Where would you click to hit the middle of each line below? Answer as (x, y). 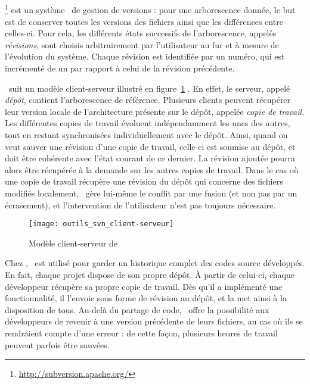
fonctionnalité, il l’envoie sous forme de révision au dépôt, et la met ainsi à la (146, 298)
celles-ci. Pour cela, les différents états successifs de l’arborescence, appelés (141, 33)
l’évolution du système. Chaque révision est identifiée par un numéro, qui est (145, 56)
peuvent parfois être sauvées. (57, 344)
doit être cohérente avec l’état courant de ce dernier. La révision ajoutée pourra (150, 158)
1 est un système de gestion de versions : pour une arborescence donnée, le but (150, 9)
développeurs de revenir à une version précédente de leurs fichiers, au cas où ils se (154, 321)
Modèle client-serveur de (73, 243)
